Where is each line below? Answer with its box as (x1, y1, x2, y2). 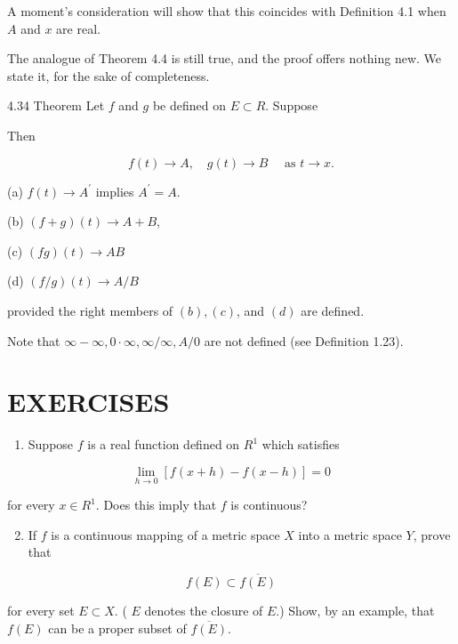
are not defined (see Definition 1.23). (204, 331, 404, 350)
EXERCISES (7, 383, 170, 420)
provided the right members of (7, 301, 173, 319)
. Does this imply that (95, 495, 217, 514)
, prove (413, 525, 451, 543)
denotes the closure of (144, 601, 263, 620)
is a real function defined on (87, 435, 240, 454)
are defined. (301, 301, 365, 319)
